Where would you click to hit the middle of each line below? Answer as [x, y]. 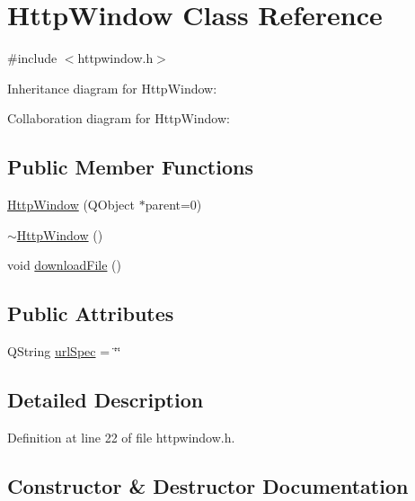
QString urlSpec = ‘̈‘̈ [64, 351]
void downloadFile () [65, 265]
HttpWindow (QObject [71, 205]
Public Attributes [91, 313]
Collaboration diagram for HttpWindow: [119, 118]
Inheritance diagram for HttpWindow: [112, 88]
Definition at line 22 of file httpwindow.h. [121, 437]
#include [32, 58]
